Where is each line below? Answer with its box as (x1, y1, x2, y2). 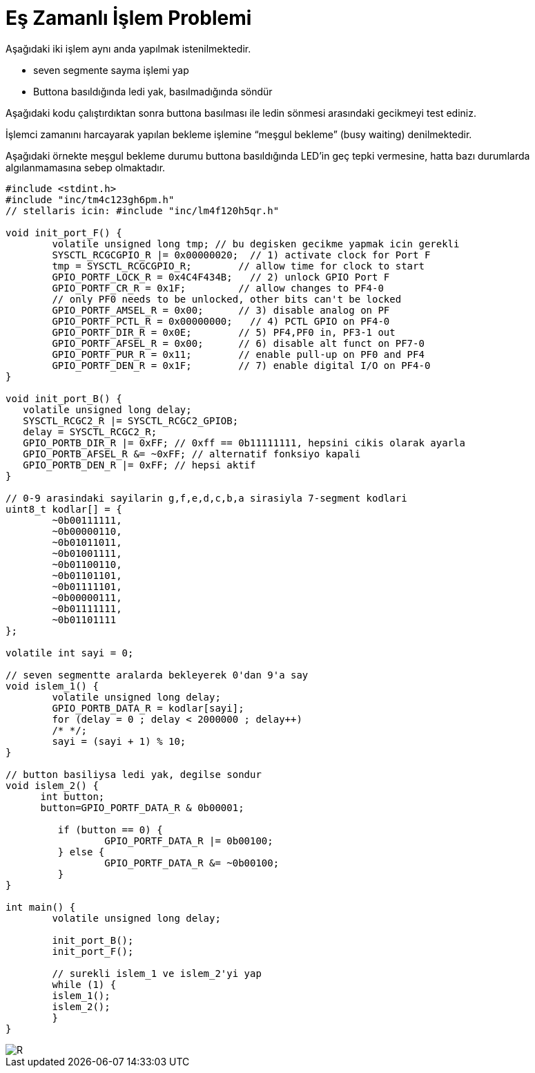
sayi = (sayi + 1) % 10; (52, 735, 186, 747)
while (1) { (52, 978, 117, 990)
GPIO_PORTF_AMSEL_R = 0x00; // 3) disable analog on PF (52, 304, 390, 316)
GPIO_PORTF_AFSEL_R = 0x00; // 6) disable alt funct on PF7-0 (52, 337, 425, 349)
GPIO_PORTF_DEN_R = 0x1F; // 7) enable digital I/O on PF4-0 (52, 359, 431, 371)
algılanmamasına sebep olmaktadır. (6, 161, 166, 173)
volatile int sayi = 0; (6, 647, 134, 658)
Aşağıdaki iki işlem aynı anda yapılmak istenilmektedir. (6, 42, 251, 55)
